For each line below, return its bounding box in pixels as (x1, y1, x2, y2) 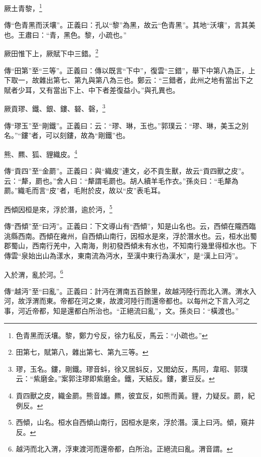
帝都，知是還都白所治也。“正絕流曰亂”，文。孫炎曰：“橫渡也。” (32, 306, 239, 316)
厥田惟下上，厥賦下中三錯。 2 (4, 47, 98, 59)
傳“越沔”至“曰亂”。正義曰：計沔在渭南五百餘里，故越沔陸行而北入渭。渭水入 (4, 285, 256, 296)
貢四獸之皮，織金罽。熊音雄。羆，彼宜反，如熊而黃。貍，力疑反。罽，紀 (16, 390, 255, 400)
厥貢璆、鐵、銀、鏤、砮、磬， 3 (4, 102, 105, 114)
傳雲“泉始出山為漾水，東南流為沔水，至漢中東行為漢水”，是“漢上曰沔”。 (4, 250, 242, 260)
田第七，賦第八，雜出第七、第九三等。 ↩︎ (16, 347, 149, 357)
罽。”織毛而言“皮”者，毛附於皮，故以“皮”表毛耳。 (4, 185, 165, 196)
